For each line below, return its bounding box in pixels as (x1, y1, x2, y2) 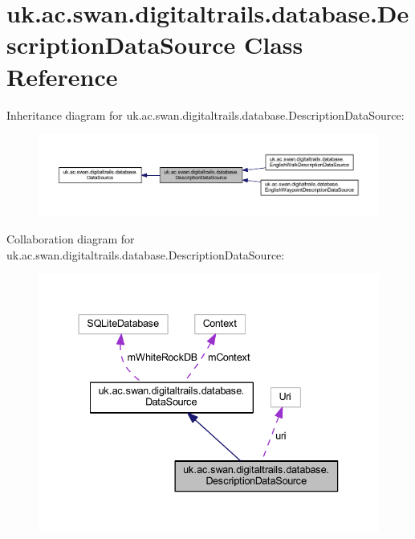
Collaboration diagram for (6, 230, 135, 247)
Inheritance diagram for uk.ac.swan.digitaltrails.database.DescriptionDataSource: (6, 106, 405, 123)
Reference (6, 59, 118, 92)
